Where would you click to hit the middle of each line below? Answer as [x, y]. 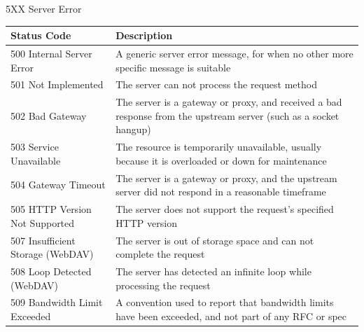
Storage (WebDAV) [52, 254]
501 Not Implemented [57, 84]
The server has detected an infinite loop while [213, 271]
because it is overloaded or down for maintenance [221, 160]
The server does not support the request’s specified [225, 209]
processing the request [163, 285]
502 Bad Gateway [49, 115]
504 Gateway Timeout [58, 185]
